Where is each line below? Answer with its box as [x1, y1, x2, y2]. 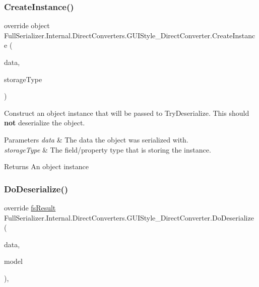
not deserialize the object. [4, 117, 85, 128]
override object [4, 20, 50, 31]
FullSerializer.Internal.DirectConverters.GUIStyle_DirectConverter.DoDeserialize [4, 212, 254, 223]
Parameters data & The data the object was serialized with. [4, 134, 188, 145]
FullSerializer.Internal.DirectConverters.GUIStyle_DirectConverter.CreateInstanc [4, 30, 255, 40]
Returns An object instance [4, 161, 89, 172]
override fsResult [4, 202, 56, 212]
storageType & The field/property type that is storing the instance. [4, 144, 211, 155]
